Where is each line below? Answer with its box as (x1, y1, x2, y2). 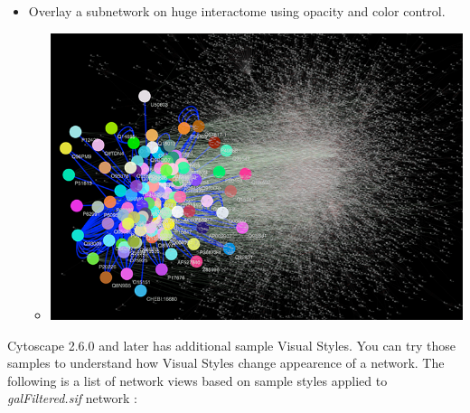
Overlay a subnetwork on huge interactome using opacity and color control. (28, 2, 446, 20)
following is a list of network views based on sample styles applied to (7, 371, 388, 390)
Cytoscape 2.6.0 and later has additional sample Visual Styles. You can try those (7, 335, 456, 354)
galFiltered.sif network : (7, 389, 137, 408)
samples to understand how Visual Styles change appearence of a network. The (7, 353, 445, 372)
